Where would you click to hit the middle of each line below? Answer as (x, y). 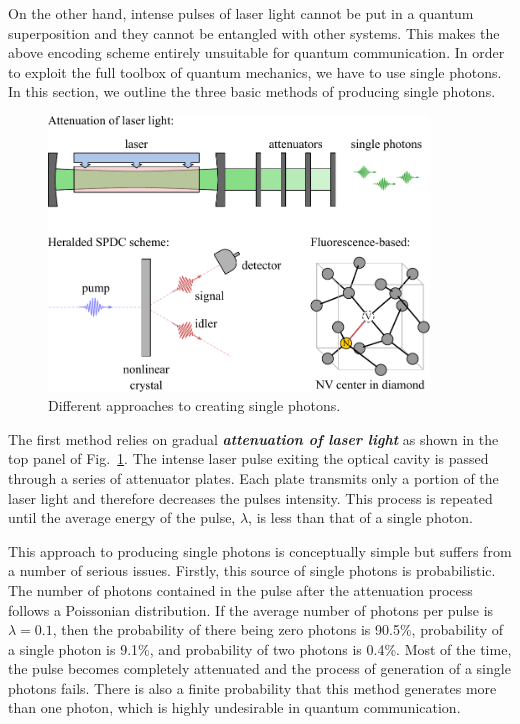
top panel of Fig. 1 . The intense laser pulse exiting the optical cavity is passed (248, 458)
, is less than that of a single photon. (360, 517)
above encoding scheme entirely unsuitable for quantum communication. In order (256, 52)
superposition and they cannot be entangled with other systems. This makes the (254, 32)
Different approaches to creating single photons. (194, 405)
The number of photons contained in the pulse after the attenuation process (240, 589)
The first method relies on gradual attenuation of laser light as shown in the (253, 438)
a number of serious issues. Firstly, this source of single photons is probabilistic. (252, 570)
